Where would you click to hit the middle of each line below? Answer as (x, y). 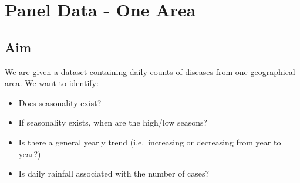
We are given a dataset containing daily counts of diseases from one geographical (150, 71)
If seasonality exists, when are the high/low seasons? (113, 122)
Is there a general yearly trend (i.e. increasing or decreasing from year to (150, 142)
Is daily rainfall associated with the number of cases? (114, 173)
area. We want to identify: (52, 83)
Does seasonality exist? (60, 102)
